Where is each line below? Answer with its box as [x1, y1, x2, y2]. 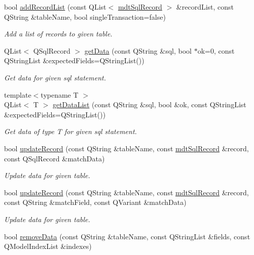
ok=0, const [197, 45, 235, 56]
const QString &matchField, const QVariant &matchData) [4, 197, 187, 207]
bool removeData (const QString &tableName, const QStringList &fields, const [4, 231, 250, 241]
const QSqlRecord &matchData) [4, 153, 105, 163]
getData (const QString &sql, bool [84, 45, 192, 56]
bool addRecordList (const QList [4, 2, 106, 12]
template [4, 89, 31, 100]
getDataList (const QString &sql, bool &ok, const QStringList [52, 99, 246, 110]
